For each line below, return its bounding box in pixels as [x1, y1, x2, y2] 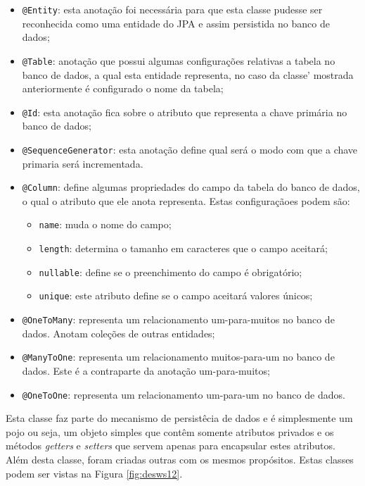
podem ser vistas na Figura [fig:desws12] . [6, 466, 183, 480]
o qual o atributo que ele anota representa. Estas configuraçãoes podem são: [22, 193, 350, 208]
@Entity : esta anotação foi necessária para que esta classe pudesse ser [22, 2, 323, 16]
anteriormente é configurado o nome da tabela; [22, 81, 224, 96]
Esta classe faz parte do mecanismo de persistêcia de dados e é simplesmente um [6, 411, 353, 425]
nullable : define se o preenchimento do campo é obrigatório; [39, 264, 302, 279]
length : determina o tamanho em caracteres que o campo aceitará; [39, 241, 328, 256]
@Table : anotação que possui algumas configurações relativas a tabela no [22, 53, 335, 68]
